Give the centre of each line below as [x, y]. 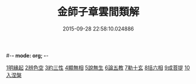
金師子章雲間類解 [98, 12]
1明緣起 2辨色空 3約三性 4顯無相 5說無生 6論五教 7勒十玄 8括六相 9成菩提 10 [98, 68]
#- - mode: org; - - [27, 55]
